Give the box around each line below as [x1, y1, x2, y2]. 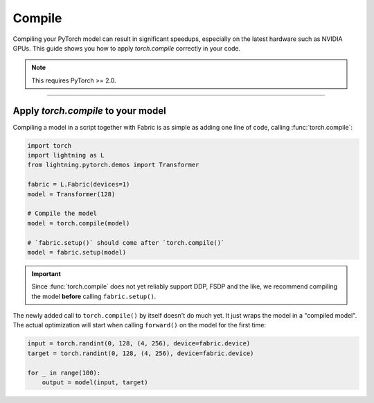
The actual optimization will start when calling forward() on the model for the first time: [12, 321, 267, 329]
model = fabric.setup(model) [27, 248, 127, 256]
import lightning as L [27, 151, 105, 159]
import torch [27, 142, 72, 149]
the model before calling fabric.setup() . [31, 292, 157, 300]
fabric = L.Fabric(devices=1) [27, 180, 130, 189]
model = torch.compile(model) [27, 219, 130, 227]
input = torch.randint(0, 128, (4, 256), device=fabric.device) [27, 340, 251, 348]
